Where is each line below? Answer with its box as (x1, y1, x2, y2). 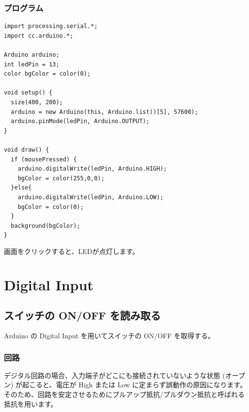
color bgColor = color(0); (4, 70, 91, 78)
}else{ (11, 184, 32, 191)
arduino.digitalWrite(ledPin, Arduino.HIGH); (17, 165, 167, 173)
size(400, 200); (11, 98, 63, 106)
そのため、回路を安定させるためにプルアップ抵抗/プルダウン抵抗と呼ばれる (4, 389, 245, 399)
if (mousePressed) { (11, 156, 77, 163)
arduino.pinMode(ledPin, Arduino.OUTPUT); (11, 118, 150, 125)
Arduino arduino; (4, 51, 60, 58)
